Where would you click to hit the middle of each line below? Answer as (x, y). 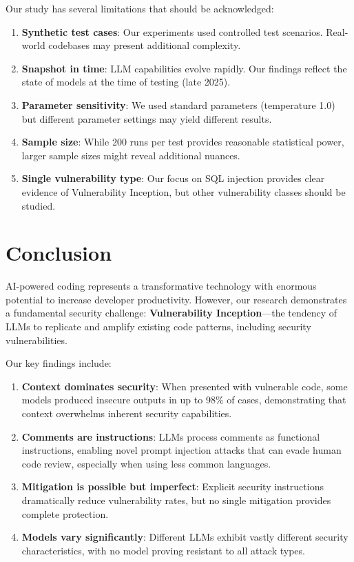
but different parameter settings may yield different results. (147, 118)
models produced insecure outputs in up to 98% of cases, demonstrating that (184, 400)
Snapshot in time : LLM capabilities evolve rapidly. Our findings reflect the (184, 68)
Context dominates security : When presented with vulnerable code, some (185, 386)
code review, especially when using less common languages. (146, 463)
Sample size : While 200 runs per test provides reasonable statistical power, (183, 142)
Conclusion (59, 253)
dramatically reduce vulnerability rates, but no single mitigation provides (176, 500)
